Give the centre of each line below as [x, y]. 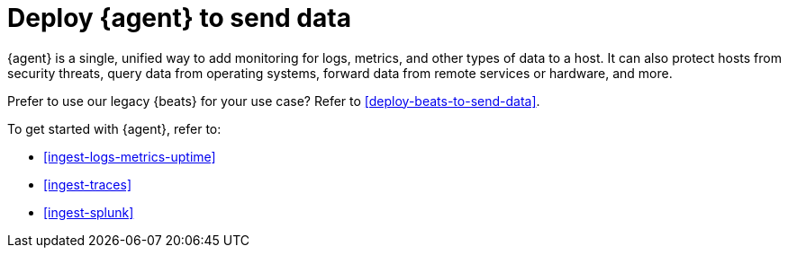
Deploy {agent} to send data [179, 18]
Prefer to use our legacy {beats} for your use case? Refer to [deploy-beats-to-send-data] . [274, 101]
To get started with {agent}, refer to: [114, 128]
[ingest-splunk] [89, 212]
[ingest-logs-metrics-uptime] [130, 156]
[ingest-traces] [88, 184]
